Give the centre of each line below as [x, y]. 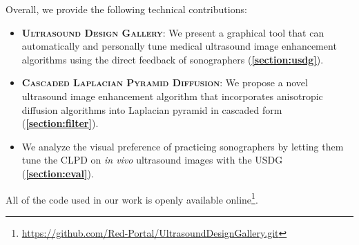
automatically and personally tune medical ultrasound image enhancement [179, 46]
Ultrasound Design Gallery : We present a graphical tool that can [173, 32]
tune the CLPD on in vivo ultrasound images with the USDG [152, 160]
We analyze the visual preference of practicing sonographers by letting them [183, 146]
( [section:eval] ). [58, 173]
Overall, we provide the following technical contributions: [126, 9]
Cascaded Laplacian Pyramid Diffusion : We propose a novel [165, 82]
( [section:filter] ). [60, 123]
